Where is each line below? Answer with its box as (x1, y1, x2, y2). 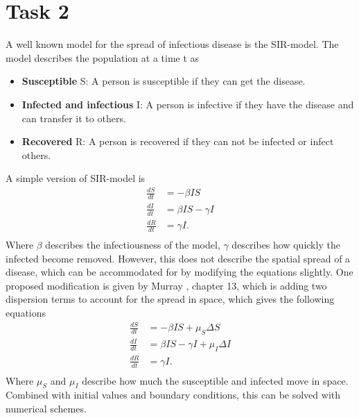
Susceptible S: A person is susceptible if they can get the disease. (21, 74, 306, 88)
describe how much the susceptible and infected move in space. (82, 373, 349, 387)
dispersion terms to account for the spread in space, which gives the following (6, 292, 335, 306)
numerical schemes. (6, 401, 87, 416)
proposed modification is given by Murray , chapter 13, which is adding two (6, 278, 327, 292)
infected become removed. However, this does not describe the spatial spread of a (6, 251, 351, 265)
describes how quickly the (231, 237, 340, 252)
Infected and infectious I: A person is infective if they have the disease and (21, 97, 354, 111)
